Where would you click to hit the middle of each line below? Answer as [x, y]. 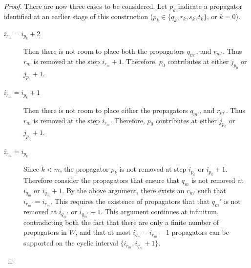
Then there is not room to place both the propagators [104, 51]
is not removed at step [153, 169]
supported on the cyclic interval [71, 243]
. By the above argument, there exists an [123, 190]
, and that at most [103, 232]
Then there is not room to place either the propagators [106, 110]
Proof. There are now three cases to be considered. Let [86, 6]
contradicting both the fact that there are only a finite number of [121, 222]
